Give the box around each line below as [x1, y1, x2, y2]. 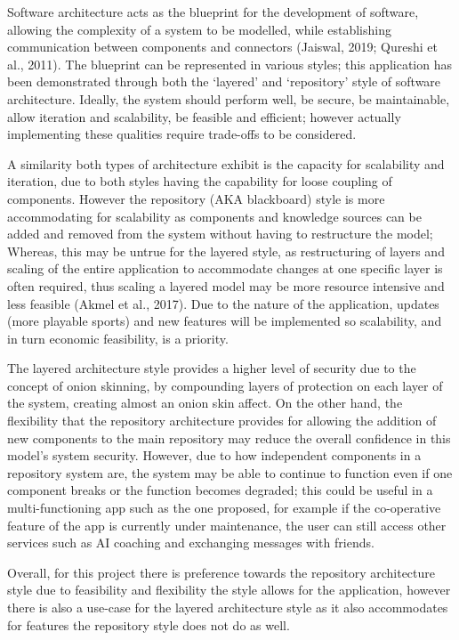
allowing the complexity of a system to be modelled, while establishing [7, 20, 391, 38]
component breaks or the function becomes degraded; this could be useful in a [7, 481, 433, 499]
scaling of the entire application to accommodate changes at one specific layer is [7, 259, 443, 278]
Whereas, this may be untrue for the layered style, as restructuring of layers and [7, 241, 445, 260]
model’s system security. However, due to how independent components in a [7, 446, 422, 465]
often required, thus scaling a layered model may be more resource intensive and [7, 276, 445, 295]
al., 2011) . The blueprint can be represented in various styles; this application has [7, 54, 452, 73]
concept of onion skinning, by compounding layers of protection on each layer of [7, 376, 443, 394]
